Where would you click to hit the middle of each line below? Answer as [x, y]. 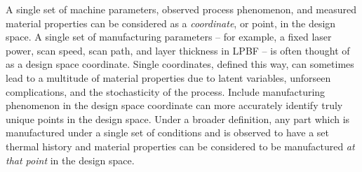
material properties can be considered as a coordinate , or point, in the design [171, 23]
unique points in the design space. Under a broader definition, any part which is [178, 119]
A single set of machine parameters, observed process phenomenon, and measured [181, 9]
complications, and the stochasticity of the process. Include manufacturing [166, 91]
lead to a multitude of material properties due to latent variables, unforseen [168, 77]
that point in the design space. [70, 160]
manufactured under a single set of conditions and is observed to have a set [168, 132]
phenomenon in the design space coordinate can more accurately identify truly [174, 105]
